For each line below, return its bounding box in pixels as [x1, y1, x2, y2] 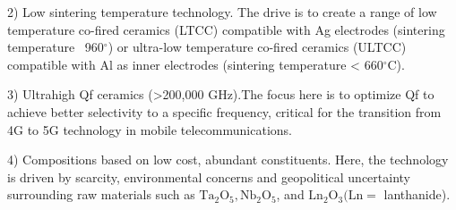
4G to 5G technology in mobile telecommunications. [7, 120, 292, 139]
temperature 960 [7, 38, 104, 56]
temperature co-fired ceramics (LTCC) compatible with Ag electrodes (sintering [7, 20, 445, 38]
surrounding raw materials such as [7, 185, 195, 204]
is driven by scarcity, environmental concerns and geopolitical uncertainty [7, 167, 411, 186]
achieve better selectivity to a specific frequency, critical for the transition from [7, 102, 442, 121]
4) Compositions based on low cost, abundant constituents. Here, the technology [7, 150, 449, 169]
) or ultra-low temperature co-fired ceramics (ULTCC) [108, 38, 407, 56]
